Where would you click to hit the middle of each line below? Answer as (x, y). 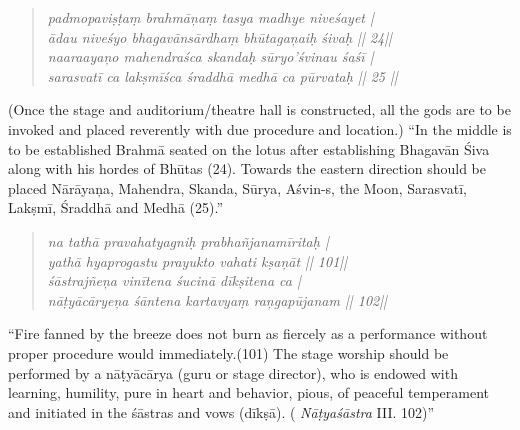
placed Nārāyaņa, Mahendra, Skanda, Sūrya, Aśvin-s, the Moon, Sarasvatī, (237, 187)
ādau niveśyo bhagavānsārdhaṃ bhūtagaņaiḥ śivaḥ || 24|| (219, 36)
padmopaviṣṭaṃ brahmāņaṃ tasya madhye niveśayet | (210, 17)
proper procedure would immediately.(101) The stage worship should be (228, 352)
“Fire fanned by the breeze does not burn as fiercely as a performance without (248, 333)
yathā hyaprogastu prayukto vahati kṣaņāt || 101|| (197, 260)
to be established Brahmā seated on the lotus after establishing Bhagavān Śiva (249, 148)
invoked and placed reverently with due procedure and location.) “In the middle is (260, 128)
